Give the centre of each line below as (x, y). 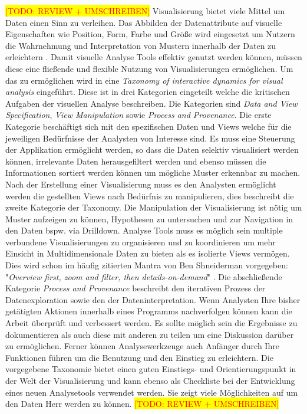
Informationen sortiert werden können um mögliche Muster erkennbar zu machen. (153, 172)
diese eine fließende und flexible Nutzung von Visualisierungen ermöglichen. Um (149, 68)
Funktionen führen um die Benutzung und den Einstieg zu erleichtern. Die (139, 357)
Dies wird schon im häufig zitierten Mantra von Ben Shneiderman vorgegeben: (147, 265)
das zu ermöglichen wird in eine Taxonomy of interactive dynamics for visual (144, 80)
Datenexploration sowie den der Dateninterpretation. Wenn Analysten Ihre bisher (153, 299)
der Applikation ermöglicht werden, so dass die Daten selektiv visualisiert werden (152, 149)
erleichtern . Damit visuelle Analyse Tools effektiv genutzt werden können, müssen (154, 57)
